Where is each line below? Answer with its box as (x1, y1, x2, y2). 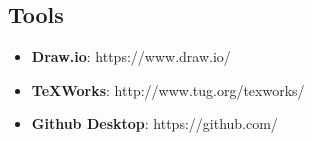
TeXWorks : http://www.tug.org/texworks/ (31, 79, 305, 100)
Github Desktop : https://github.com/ (31, 113, 278, 134)
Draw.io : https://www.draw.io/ (31, 46, 231, 67)
